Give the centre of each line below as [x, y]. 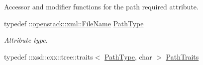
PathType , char [128, 56]
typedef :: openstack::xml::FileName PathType [74, 23]
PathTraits [182, 56]
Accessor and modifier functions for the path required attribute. [101, 6]
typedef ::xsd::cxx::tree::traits [49, 56]
